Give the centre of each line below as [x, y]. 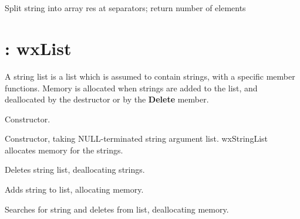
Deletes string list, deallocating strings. [75, 170]
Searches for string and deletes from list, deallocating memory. [117, 209]
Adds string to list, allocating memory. [74, 189]
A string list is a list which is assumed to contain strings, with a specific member [150, 76]
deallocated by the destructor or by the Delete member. [107, 99]
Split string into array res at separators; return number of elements [125, 8]
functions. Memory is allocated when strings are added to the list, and [131, 88]
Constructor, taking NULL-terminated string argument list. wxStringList [136, 138]
